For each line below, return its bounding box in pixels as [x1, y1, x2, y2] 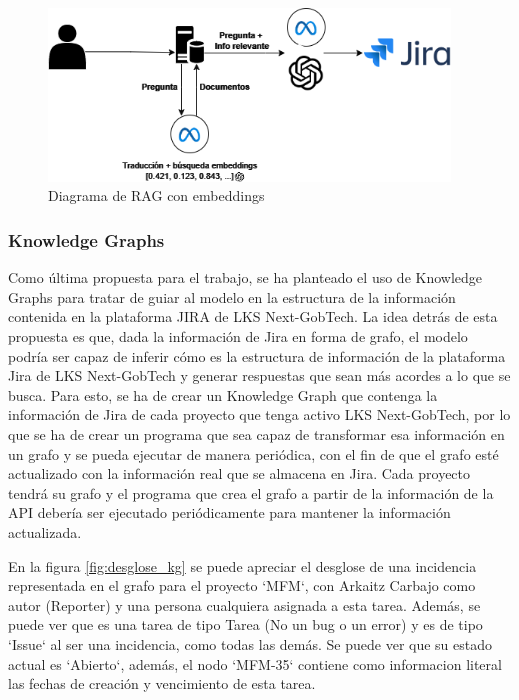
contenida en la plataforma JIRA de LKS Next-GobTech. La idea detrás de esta [8, 306, 498, 327]
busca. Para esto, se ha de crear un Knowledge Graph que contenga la [8, 384, 438, 405]
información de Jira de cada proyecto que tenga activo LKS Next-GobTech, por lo [8, 404, 511, 425]
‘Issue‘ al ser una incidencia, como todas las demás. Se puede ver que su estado [8, 633, 493, 654]
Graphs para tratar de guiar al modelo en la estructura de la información [8, 286, 456, 307]
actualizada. [8, 521, 82, 542]
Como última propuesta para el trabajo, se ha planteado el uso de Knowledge [8, 267, 483, 288]
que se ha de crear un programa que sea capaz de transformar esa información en [8, 423, 505, 444]
